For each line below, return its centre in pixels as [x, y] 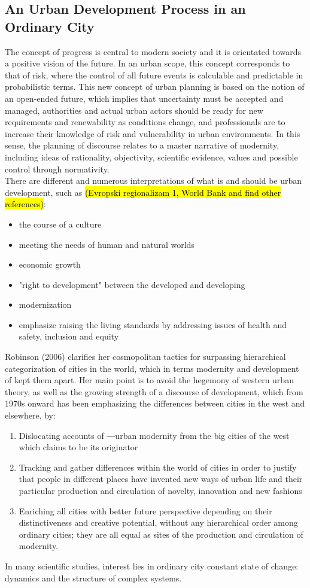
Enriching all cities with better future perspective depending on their [145, 510]
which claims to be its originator [78, 447]
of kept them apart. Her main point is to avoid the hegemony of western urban [149, 380]
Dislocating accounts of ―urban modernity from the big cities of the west [154, 435]
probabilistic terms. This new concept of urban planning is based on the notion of [155, 87]
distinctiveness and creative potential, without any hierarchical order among [158, 522]
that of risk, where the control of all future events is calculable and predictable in [154, 75]
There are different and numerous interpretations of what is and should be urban [154, 181]
